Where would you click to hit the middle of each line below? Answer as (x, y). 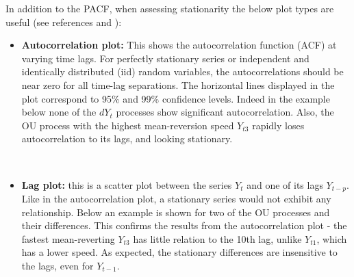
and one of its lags (285, 184)
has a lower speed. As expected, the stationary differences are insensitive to (179, 252)
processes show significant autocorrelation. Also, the (225, 112)
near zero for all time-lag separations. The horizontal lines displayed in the (178, 84)
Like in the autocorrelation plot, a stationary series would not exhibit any (176, 198)
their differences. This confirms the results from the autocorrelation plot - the (184, 225)
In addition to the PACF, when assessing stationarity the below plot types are (170, 8)
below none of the (59, 112)
